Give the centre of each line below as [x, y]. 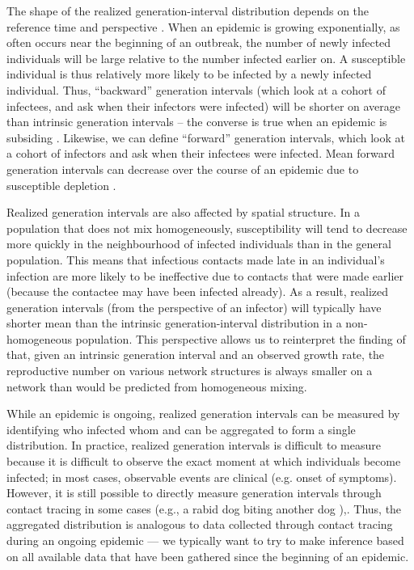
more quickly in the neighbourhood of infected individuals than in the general [199, 244]
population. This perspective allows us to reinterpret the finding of [241, 338]
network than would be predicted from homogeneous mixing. [157, 386]
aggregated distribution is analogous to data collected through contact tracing [200, 524]
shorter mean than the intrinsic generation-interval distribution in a [174, 323]
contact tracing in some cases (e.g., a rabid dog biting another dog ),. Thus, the [204, 508]
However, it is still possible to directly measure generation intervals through [194, 493]
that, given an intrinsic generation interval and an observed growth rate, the [196, 355]
